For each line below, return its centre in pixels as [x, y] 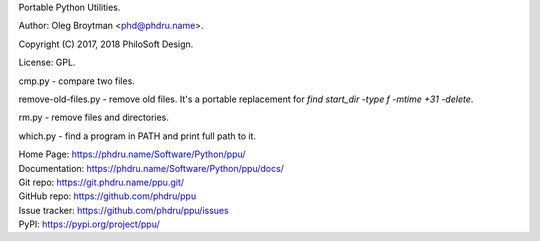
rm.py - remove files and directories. [94, 117]
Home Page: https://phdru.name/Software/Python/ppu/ [132, 154]
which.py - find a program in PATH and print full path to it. [137, 136]
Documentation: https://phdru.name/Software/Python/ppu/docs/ [151, 168]
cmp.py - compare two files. [76, 81]
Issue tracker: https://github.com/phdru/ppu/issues [123, 210]
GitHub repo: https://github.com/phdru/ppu [107, 196]
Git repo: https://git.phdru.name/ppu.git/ [101, 182]
